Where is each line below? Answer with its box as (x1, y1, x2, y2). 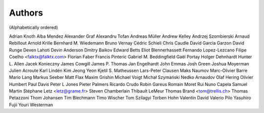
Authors (9, 7, 44, 18)
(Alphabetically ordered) (9, 24, 58, 30)
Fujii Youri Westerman (9, 102, 53, 108)
